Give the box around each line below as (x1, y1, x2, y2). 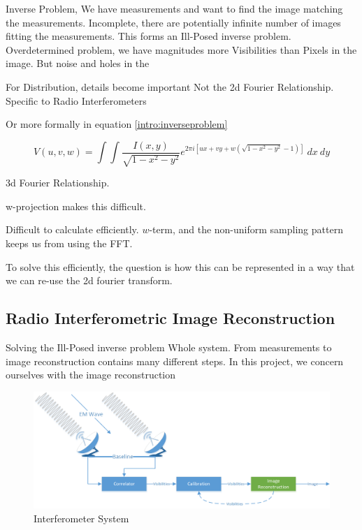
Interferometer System (34, 511, 129, 526)
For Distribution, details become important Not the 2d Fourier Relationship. (6, 79, 334, 94)
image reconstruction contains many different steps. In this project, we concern (6, 353, 344, 368)
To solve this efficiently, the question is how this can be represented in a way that (6, 259, 355, 274)
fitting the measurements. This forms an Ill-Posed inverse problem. (6, 29, 291, 43)
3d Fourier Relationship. (6, 175, 110, 190)
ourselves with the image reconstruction (6, 367, 175, 382)
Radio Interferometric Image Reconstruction (6, 307, 335, 329)
